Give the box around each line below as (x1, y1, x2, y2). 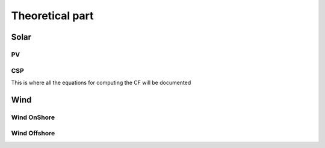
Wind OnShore (11, 113, 55, 122)
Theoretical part (11, 9, 94, 22)
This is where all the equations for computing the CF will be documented (11, 79, 191, 86)
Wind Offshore (11, 129, 55, 138)
